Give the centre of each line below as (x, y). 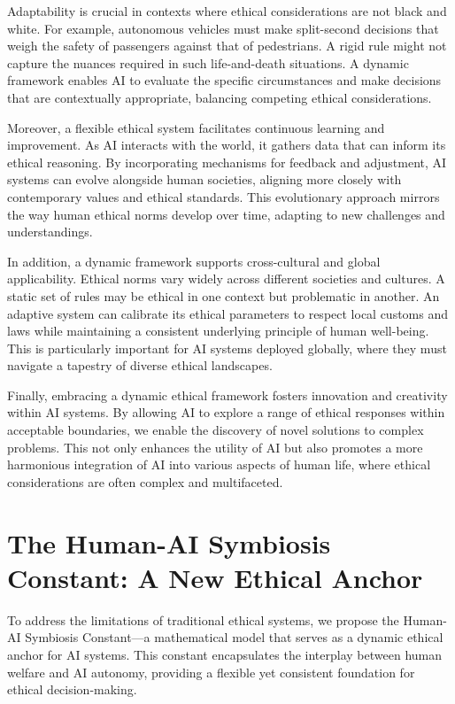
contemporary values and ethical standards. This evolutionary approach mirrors (224, 196)
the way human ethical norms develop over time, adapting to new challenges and (226, 214)
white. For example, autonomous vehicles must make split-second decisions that (223, 28)
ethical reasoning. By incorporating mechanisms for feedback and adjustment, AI (227, 162)
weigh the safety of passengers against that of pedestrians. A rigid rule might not (227, 46)
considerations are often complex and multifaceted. (145, 481)
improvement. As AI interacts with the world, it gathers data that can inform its (227, 145)
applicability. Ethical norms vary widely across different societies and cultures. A (226, 279)
